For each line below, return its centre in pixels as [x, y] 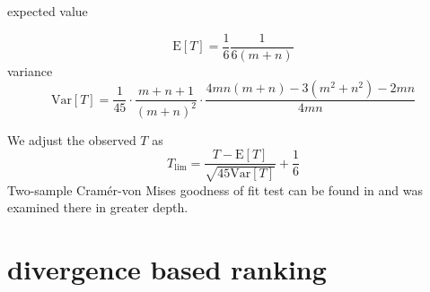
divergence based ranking [167, 269]
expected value [48, 11]
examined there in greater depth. [98, 207]
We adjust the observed [72, 139]
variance [30, 70]
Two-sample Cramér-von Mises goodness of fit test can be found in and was [215, 189]
